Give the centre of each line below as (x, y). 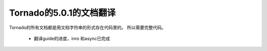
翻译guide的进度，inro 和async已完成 (72, 38)
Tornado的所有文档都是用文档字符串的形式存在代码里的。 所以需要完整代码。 (88, 27)
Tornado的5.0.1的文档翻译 (63, 13)
